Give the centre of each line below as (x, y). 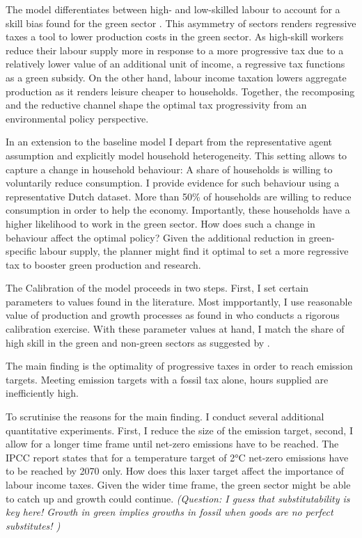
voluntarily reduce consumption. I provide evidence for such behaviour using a (173, 183)
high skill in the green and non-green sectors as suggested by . (138, 342)
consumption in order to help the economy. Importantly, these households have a (178, 210)
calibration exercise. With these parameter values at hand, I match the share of (175, 329)
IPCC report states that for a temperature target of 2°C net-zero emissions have (177, 457)
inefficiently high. (42, 393)
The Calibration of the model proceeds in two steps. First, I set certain (157, 288)
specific (21, 251)
